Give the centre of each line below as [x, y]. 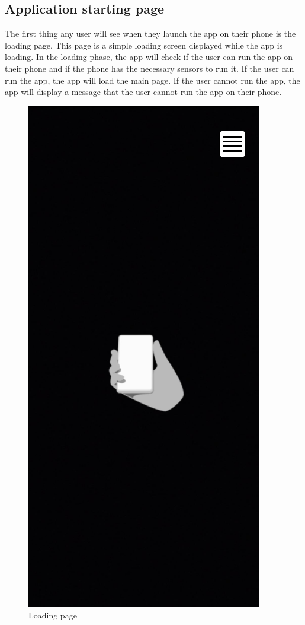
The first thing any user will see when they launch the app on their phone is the [150, 34]
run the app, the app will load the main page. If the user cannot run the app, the [152, 80]
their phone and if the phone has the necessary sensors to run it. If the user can [150, 68]
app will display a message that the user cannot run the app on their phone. [143, 92]
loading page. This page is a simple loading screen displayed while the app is [144, 45]
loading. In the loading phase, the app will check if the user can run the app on [149, 57]
